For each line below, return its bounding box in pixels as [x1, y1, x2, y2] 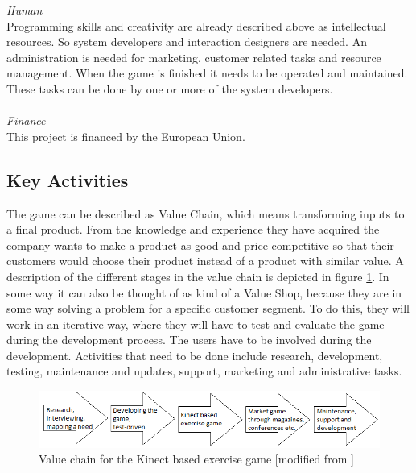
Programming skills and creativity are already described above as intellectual [6, 17, 386, 34]
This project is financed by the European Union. [6, 127, 245, 144]
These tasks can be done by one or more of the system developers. [6, 80, 333, 97]
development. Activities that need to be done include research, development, [6, 346, 383, 363]
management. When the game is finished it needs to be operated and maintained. [6, 64, 408, 81]
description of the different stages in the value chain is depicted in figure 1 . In [6, 268, 389, 284]
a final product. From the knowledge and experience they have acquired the [6, 221, 380, 238]
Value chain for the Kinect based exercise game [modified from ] [39, 450, 354, 467]
